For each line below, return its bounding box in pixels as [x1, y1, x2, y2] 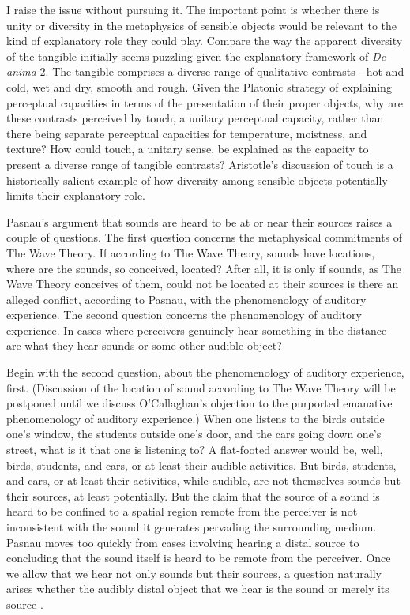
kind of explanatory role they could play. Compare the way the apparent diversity [6, 32, 403, 49]
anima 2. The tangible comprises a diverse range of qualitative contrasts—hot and [6, 63, 404, 80]
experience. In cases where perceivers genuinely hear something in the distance [6, 321, 387, 338]
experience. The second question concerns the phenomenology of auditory [6, 306, 362, 323]
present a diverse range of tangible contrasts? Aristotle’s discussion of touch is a [6, 156, 393, 172]
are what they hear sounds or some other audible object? [6, 337, 282, 354]
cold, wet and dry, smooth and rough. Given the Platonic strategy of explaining [6, 78, 392, 95]
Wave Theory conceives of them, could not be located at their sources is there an [6, 276, 399, 292]
